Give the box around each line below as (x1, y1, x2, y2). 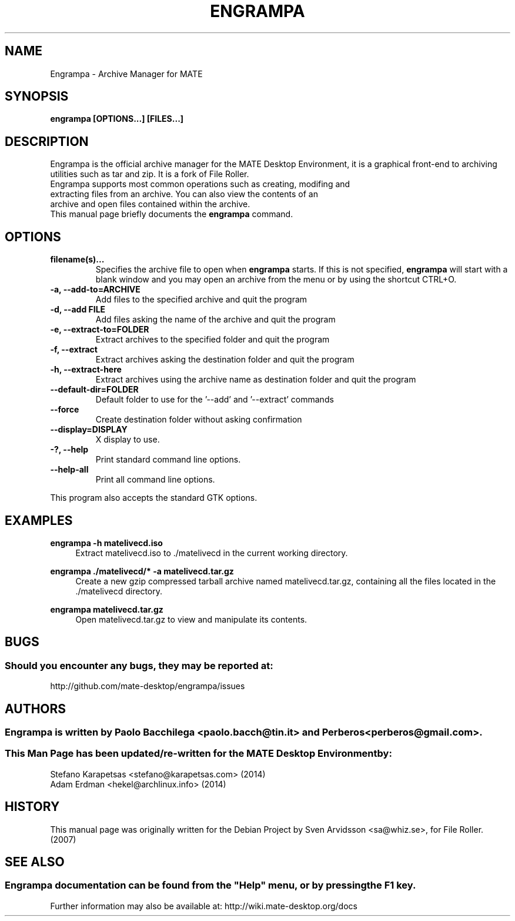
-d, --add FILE (50, 304, 106, 315)
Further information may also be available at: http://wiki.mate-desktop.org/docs (50, 900, 357, 911)
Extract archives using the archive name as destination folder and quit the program (95, 374, 416, 385)
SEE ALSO (5, 854, 65, 870)
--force (50, 404, 79, 415)
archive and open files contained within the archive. (50, 199, 250, 210)
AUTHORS (5, 701, 66, 716)
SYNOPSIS (5, 89, 69, 104)
